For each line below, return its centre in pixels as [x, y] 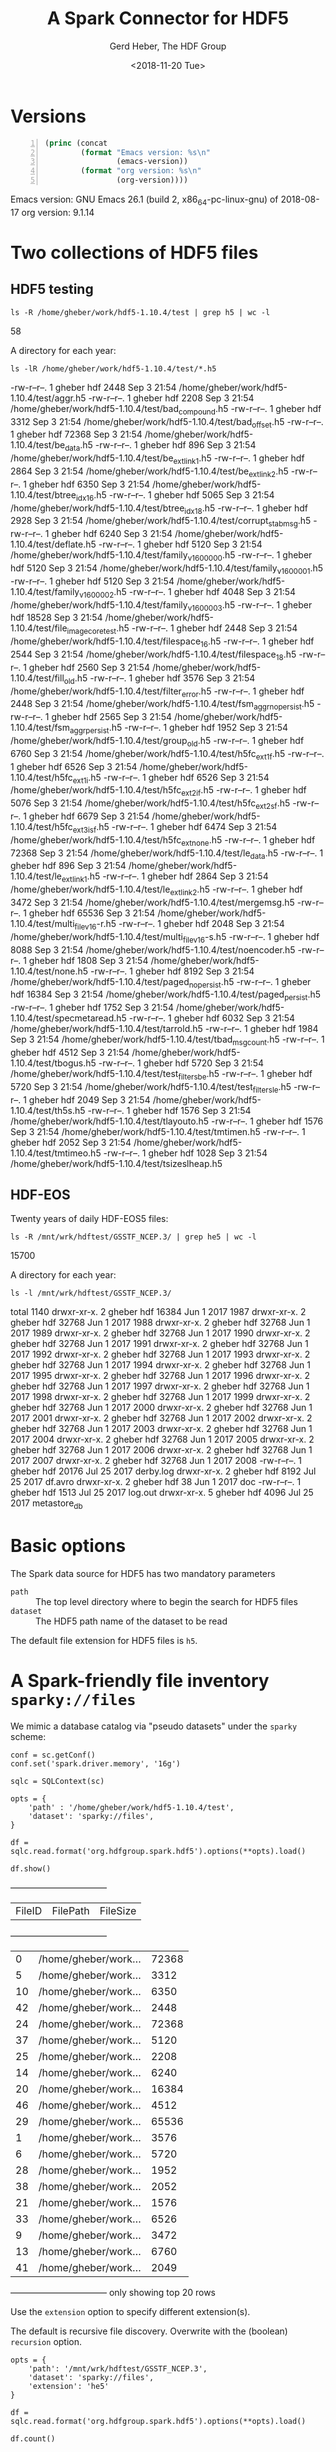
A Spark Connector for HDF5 [168, 18]
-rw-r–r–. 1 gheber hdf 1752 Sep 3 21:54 [92, 1008]
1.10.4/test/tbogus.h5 [53, 1063]
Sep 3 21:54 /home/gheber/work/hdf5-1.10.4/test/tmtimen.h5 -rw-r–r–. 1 [158, 1131]
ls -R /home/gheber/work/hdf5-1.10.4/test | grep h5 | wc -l [140, 312]
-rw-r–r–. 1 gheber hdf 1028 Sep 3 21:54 [185, 1153]
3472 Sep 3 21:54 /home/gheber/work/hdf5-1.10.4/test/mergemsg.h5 [152, 902]
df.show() [31, 1869]
